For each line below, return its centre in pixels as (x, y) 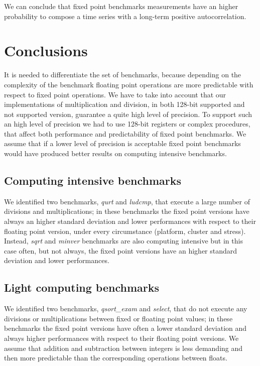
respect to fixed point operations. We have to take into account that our (115, 94)
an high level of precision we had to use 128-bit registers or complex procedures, (127, 124)
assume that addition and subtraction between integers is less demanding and (123, 348)
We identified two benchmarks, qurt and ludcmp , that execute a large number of (127, 201)
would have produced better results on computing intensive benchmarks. (115, 153)
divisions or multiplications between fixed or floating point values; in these (118, 318)
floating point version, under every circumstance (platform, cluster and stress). (125, 231)
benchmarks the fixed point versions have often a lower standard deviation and (125, 328)
